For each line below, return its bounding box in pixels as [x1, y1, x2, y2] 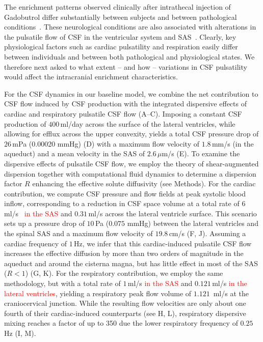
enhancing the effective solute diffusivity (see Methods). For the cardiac [32, 178, 256, 189]
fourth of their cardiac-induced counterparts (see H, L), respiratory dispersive [4, 307, 246, 318]
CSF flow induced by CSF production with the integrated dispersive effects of [4, 98, 247, 109]
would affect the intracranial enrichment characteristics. [4, 71, 178, 82]
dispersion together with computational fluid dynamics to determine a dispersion [4, 168, 256, 179]
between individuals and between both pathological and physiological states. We [4, 51, 255, 62]
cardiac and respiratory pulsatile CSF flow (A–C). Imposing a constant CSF [4, 108, 242, 119]
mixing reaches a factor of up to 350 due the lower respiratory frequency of [4, 318, 238, 328]
